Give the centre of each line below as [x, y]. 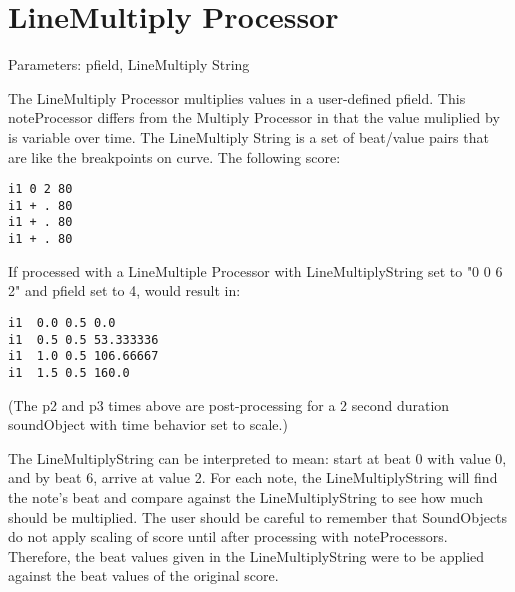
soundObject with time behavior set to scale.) [148, 424]
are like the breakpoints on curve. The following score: [174, 156]
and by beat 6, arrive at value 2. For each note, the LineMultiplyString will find [253, 477]
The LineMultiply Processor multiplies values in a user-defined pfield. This [237, 97]
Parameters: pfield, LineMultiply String [129, 64]
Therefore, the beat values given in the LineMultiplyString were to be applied [246, 555]
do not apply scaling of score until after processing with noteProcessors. [228, 536]
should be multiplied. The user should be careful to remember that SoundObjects [258, 516]
